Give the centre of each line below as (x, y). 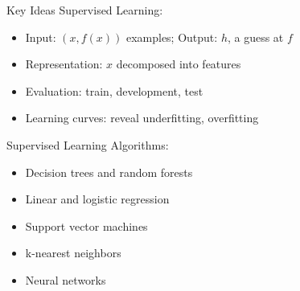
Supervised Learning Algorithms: (88, 144)
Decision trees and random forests (109, 172)
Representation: (64, 64)
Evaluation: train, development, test (114, 90)
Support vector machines (86, 225)
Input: (41, 37)
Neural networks (66, 279)
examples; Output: (172, 37)
